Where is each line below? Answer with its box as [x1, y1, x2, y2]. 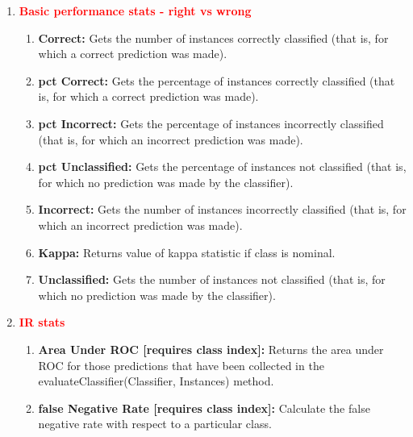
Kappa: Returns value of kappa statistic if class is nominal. [38, 243, 336, 260]
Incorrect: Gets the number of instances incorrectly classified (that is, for [38, 201, 407, 218]
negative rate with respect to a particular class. [38, 415, 272, 432]
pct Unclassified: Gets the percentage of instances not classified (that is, [38, 158, 407, 175]
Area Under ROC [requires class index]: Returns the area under [38, 340, 384, 357]
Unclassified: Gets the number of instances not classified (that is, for [38, 271, 386, 288]
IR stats [19, 314, 65, 331]
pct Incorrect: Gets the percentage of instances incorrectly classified [38, 114, 384, 131]
